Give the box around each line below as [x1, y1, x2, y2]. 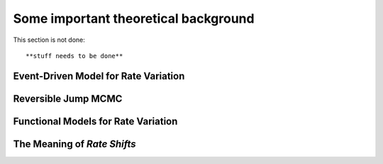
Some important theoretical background [13, 11, 255, 26]
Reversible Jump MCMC [13, 92, 123, 104]
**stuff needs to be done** [26, 52, 123, 60]
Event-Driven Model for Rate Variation [13, 70, 185, 82]
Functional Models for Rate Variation [13, 115, 178, 127]
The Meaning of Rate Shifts [13, 138, 136, 150]
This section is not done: [13, 35, 85, 44]
